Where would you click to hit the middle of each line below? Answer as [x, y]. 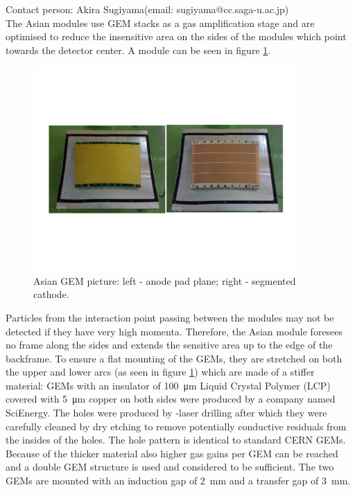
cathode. [51, 294]
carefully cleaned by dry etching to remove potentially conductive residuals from [176, 426]
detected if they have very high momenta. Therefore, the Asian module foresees [174, 331]
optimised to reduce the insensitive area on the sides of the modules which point [176, 36]
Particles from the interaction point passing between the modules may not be [170, 317]
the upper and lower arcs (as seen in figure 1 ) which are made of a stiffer [160, 372]
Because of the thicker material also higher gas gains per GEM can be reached [172, 453]
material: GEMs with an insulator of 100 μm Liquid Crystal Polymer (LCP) [168, 385]
